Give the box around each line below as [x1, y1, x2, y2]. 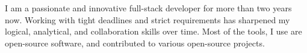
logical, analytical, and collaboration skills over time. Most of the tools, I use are [5, 25, 302, 38]
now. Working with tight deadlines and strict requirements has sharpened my [5, 13, 290, 26]
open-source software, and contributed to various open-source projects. [5, 36, 265, 49]
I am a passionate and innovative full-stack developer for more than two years [5, 2, 292, 14]
